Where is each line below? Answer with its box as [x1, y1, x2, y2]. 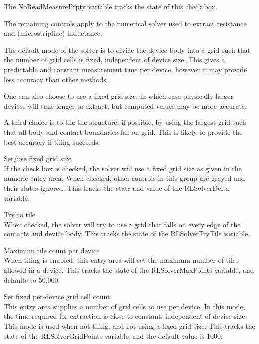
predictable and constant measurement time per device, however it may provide [4, 64, 247, 74]
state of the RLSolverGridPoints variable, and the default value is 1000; [4, 330, 223, 341]
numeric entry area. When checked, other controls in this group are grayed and [4, 173, 245, 183]
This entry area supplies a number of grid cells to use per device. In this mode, [4, 301, 245, 311]
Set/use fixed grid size [4, 153, 72, 164]
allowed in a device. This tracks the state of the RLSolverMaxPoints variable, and [4, 265, 254, 275]
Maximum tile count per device [4, 245, 100, 255]
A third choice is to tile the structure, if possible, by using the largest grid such [4, 117, 246, 127]
